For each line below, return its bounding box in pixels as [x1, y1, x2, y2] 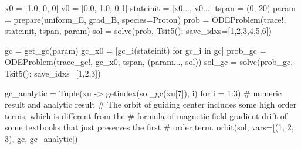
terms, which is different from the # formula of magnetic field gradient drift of [5, 109, 288, 122]
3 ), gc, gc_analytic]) [5, 132, 78, 144]
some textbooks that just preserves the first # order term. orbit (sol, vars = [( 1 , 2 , [5, 121, 294, 133]
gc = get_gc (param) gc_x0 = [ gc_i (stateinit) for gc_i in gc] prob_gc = [5, 44, 266, 56]
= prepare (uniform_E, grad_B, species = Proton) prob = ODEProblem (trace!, [5, 13, 286, 25]
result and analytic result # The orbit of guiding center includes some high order [5, 98, 297, 110]
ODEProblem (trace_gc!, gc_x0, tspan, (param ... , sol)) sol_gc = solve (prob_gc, [5, 56, 293, 68]
